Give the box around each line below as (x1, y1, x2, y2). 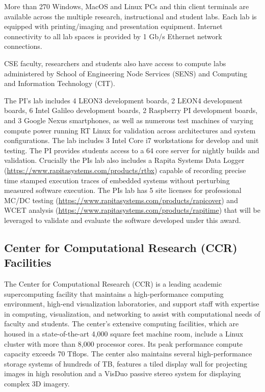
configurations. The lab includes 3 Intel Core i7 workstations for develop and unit (4, 135, 259, 146)
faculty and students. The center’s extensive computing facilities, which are (4, 318, 239, 329)
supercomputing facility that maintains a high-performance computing (4, 288, 224, 299)
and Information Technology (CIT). (4, 78, 115, 89)
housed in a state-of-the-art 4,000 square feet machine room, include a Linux (4, 328, 244, 339)
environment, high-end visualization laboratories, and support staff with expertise (4, 298, 259, 309)
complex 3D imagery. (4, 378, 70, 388)
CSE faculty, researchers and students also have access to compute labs (4, 58, 226, 68)
